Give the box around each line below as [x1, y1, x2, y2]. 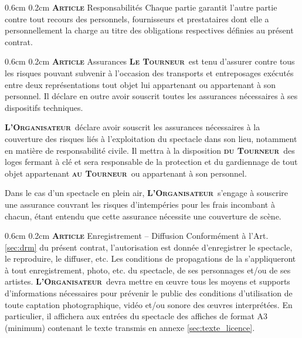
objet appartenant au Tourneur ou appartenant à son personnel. [5, 167, 247, 179]
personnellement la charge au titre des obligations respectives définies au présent [5, 24, 294, 36]
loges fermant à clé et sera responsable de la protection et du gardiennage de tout [5, 156, 298, 168]
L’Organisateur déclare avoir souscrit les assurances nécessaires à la [5, 121, 260, 133]
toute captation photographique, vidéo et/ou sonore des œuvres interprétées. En [5, 298, 293, 310]
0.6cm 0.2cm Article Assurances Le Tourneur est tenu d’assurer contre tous [5, 55, 295, 67]
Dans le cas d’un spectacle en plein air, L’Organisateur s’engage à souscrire [5, 187, 288, 199]
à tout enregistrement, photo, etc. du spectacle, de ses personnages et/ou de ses [5, 263, 291, 276]
